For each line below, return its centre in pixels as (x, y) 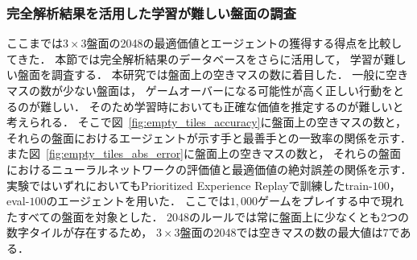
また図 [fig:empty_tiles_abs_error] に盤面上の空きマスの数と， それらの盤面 (204, 153)
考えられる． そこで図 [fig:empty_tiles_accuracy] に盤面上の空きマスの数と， (206, 122)
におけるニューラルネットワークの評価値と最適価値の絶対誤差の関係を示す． (209, 169)
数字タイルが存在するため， (80, 232)
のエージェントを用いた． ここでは (138, 201)
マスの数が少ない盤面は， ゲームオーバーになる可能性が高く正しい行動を (200, 90)
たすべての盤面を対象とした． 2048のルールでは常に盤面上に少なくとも (194, 216)
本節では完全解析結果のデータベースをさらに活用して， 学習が (219, 58)
